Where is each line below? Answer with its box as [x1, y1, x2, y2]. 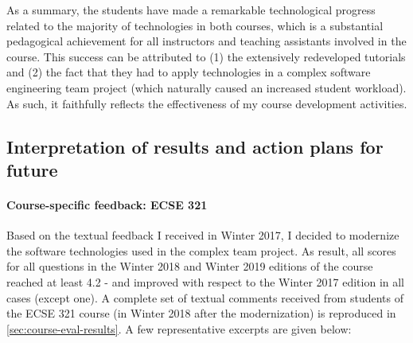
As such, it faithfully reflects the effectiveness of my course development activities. [6, 95, 407, 111]
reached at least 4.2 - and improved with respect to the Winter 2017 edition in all [6, 273, 405, 290]
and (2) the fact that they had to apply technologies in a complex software [6, 64, 371, 80]
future [6, 157, 58, 181]
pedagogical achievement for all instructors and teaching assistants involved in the [6, 33, 407, 49]
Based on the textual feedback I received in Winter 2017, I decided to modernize [6, 227, 399, 244]
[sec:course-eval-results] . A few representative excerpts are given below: [6, 320, 352, 337]
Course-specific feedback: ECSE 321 [6, 196, 208, 212]
